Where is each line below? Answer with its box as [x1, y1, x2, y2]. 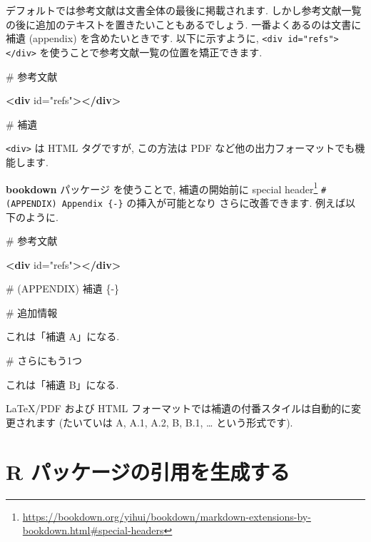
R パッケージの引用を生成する [6, 456, 290, 486]
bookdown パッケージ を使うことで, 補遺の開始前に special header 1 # [6, 179, 327, 196]
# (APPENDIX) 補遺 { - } [6, 281, 120, 296]
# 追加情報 [6, 305, 58, 319]
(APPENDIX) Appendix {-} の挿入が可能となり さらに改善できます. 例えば [6, 195, 346, 210]
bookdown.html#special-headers [22, 523, 164, 538]
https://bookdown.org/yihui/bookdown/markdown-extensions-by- [22, 508, 311, 523]
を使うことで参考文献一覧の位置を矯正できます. [39, 44, 263, 59]
